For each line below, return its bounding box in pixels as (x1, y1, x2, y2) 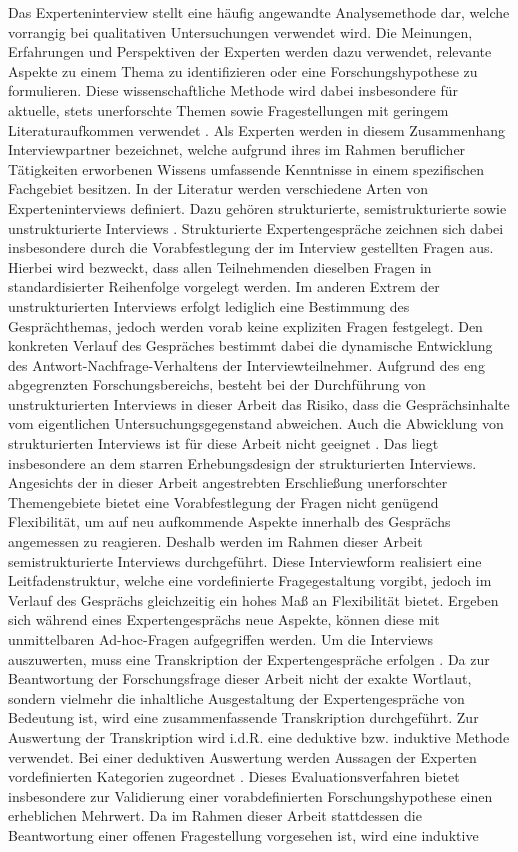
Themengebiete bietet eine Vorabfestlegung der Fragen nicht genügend (8, 491, 439, 512)
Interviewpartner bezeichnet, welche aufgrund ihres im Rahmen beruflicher (8, 139, 466, 160)
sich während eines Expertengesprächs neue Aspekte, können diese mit (8, 609, 440, 630)
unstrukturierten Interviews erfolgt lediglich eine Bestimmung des (8, 295, 410, 316)
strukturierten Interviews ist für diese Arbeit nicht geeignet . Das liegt (8, 433, 439, 454)
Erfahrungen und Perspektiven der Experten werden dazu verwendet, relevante (8, 41, 492, 62)
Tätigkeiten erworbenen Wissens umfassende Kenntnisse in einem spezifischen (8, 158, 485, 179)
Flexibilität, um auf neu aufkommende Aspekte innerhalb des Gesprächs (8, 511, 451, 532)
